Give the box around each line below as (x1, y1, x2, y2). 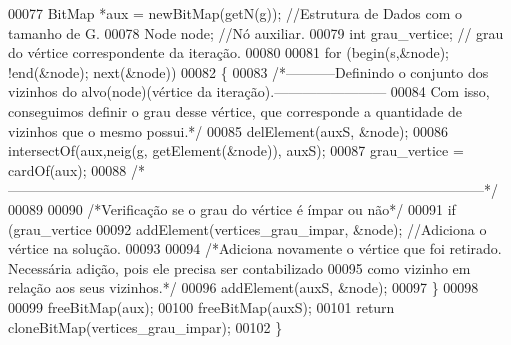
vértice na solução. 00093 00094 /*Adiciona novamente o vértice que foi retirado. (8, 238, 502, 259)
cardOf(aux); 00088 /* (8, 159, 145, 180)
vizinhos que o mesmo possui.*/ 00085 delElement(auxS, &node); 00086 (8, 120, 448, 141)
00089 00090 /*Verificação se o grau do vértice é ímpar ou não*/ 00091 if (8, 198, 456, 219)
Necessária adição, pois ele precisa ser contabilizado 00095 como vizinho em (8, 257, 471, 278)
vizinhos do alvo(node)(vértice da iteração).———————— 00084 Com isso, (8, 81, 490, 102)
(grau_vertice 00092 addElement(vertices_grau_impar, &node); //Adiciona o (8, 218, 487, 239)
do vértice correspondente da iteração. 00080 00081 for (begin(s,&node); (8, 42, 449, 63)
